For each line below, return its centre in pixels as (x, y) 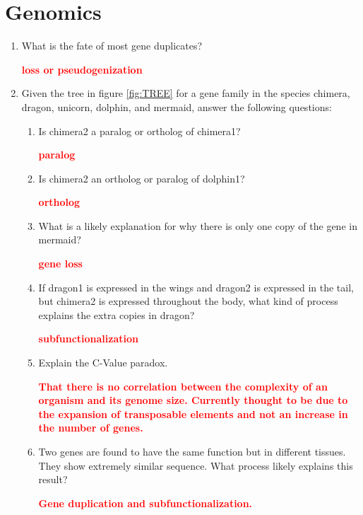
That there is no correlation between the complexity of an (183, 386)
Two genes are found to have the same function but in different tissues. (192, 451)
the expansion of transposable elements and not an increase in (193, 413)
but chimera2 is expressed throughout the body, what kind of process (188, 301)
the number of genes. (91, 428)
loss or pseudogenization (82, 69)
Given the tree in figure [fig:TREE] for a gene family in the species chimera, (186, 93)
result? (53, 479)
